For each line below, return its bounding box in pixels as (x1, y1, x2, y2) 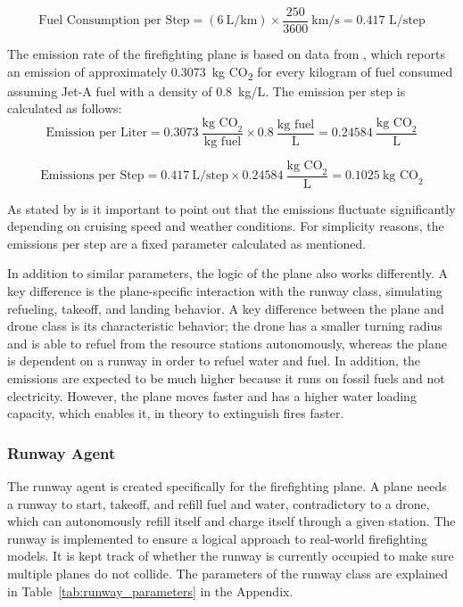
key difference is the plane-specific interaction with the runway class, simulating (7, 282, 442, 299)
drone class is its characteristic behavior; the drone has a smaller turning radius (7, 316, 442, 335)
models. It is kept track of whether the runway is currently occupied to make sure (7, 546, 454, 565)
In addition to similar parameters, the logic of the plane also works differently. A (7, 264, 449, 283)
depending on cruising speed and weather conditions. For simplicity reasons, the (7, 217, 444, 235)
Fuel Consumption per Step (38, 14, 190, 28)
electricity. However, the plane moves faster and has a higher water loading (7, 386, 417, 405)
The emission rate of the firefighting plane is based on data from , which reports (7, 45, 445, 63)
